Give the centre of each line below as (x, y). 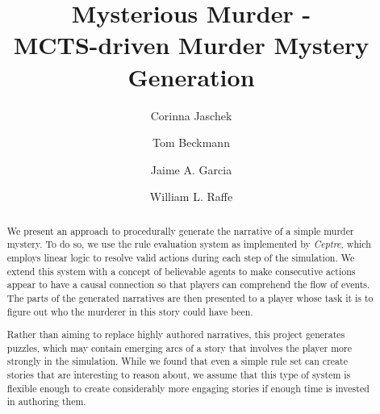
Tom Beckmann (191, 142)
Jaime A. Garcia (191, 169)
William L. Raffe (191, 197)
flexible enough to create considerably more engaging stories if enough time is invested (188, 388)
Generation (191, 76)
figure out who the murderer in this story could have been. (130, 311)
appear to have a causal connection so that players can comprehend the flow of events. (188, 284)
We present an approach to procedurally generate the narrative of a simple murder (180, 230)
